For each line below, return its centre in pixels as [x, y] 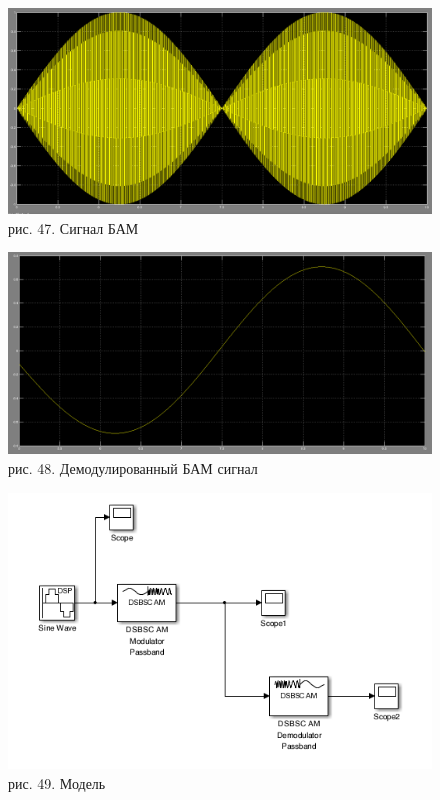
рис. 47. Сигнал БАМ [73, 227]
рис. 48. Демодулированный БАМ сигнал [133, 468]
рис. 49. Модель [57, 782]
